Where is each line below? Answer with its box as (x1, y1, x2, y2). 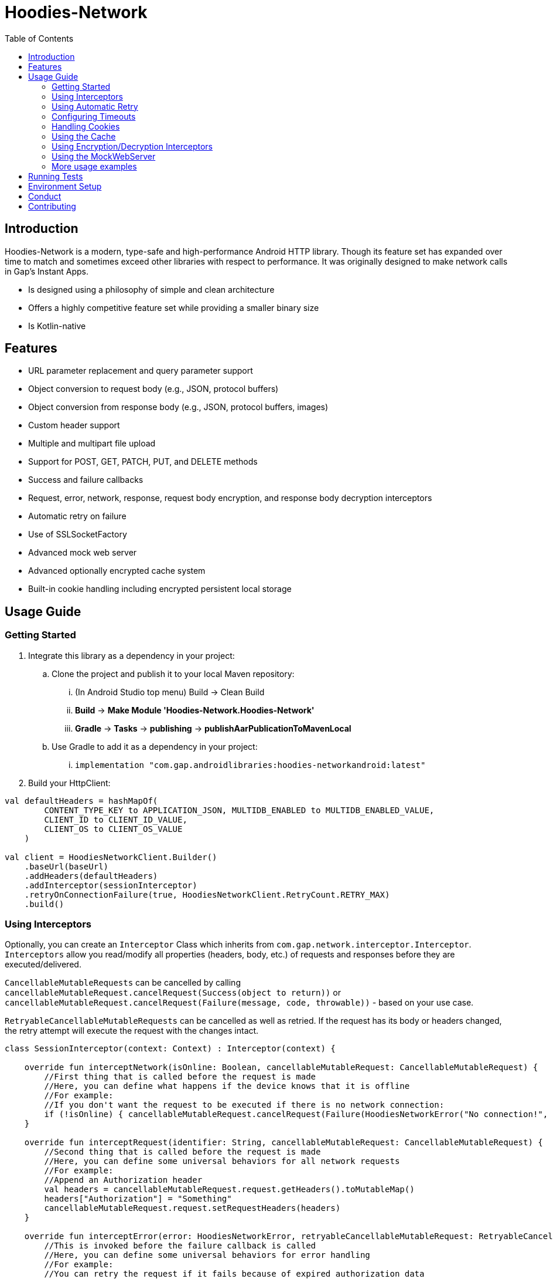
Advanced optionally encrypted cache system (28, 566, 206, 576)
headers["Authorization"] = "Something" (44, 1194, 232, 1204)
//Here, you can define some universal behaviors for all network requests (44, 1156, 400, 1166)
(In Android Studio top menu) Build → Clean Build (75, 686, 265, 697)
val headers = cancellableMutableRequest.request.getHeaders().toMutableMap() (44, 1185, 415, 1195)
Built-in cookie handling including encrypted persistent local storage (28, 584, 292, 594)
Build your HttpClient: (28, 777, 111, 788)
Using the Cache (52, 131, 116, 141)
